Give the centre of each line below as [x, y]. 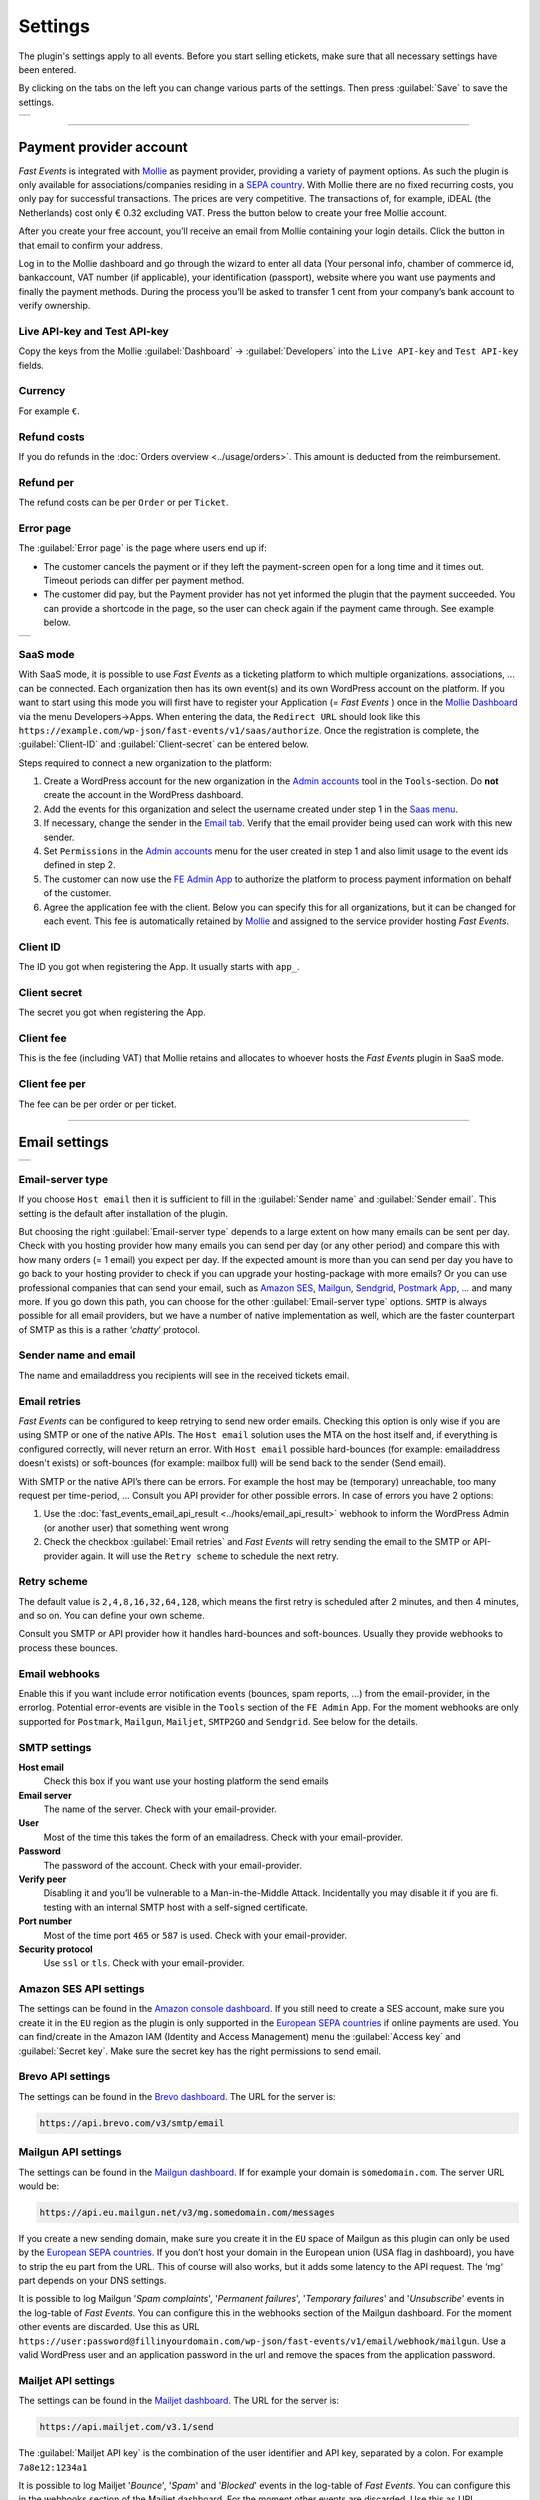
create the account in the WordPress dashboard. [143, 795]
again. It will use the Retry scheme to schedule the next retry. [209, 1556]
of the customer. [77, 893]
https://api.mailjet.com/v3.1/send [126, 2427]
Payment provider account [103, 146]
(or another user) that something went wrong [136, 1527]
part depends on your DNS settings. [92, 2281]
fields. [31, 365]
